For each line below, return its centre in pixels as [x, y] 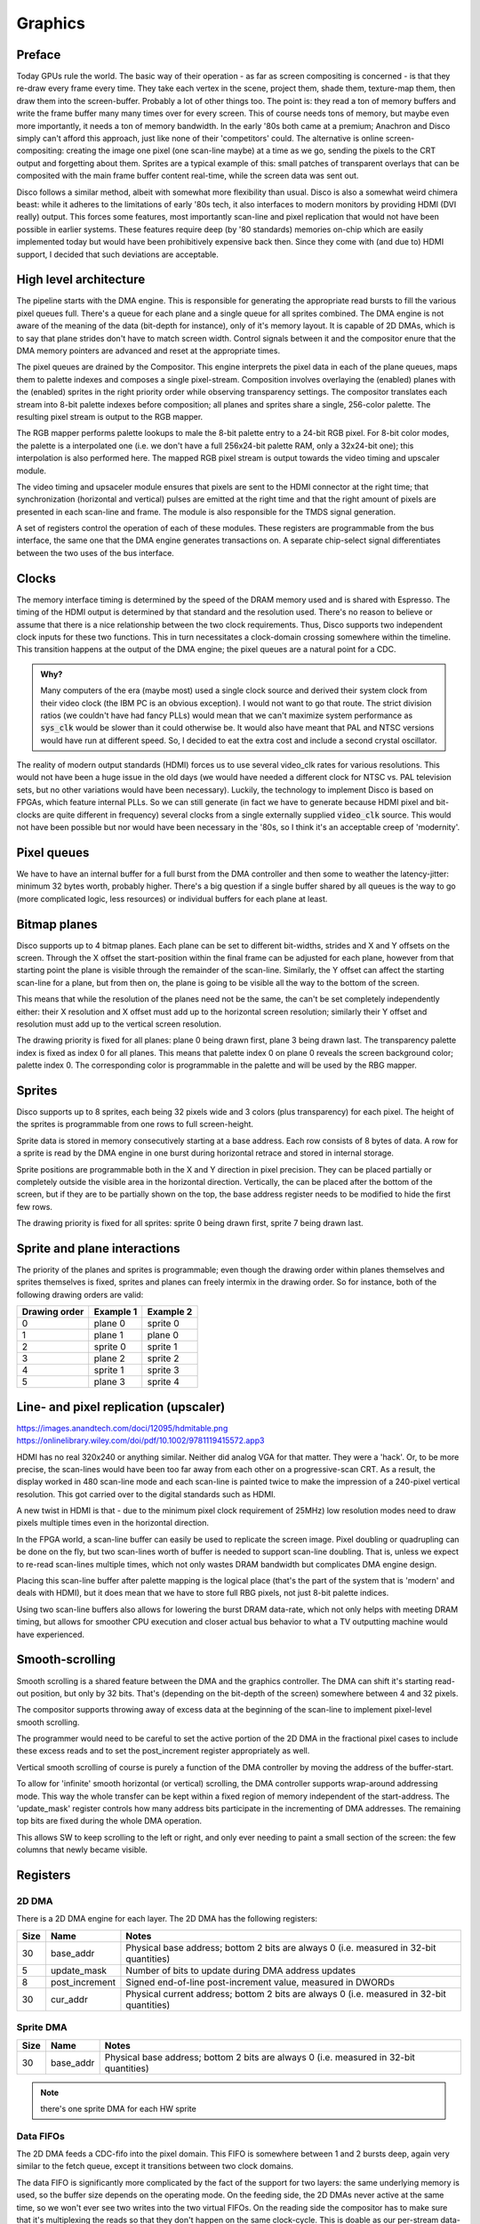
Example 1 [116, 1312]
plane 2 [109, 1358]
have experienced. [50, 1634]
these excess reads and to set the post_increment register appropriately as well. [163, 1751]
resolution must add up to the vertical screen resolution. [119, 1024]
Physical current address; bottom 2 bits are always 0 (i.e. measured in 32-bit [286, 1994]
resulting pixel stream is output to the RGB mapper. [110, 416]
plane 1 [108, 1335]
